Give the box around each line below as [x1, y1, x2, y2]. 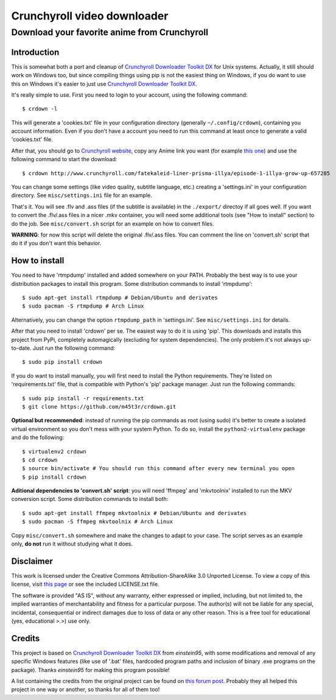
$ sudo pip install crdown [22, 359, 103, 366]
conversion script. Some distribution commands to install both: [11, 496, 169, 503]
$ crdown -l [22, 105, 58, 113]
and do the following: [11, 434, 65, 441]
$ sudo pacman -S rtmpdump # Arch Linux [22, 303, 144, 310]
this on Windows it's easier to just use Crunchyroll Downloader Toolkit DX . [11, 80, 197, 88]
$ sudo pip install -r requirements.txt [22, 395, 144, 401]
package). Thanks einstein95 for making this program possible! [11, 666, 170, 673]
